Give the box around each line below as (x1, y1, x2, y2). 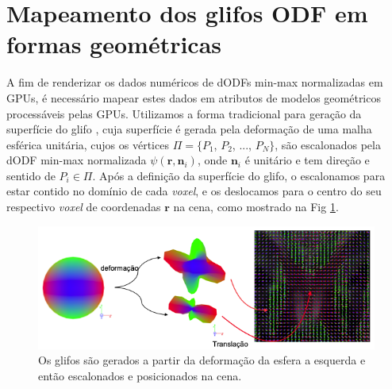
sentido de (6, 167, 56, 183)
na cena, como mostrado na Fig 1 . (173, 198, 339, 215)
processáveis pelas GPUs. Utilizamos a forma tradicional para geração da (6, 105, 362, 121)
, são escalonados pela (275, 136, 381, 152)
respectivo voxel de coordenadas (6, 198, 161, 215)
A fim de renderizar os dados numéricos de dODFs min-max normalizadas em (6, 74, 383, 91)
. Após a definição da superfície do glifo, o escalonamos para (92, 167, 386, 183)
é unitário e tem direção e (244, 152, 370, 168)
